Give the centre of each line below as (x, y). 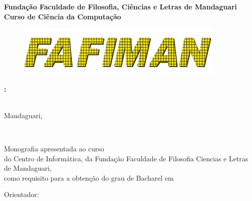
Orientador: (22, 194)
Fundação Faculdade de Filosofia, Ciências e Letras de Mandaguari (121, 6)
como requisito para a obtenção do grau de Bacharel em (89, 177)
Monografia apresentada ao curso (54, 149)
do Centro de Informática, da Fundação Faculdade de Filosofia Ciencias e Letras (126, 158)
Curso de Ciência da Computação (63, 16)
